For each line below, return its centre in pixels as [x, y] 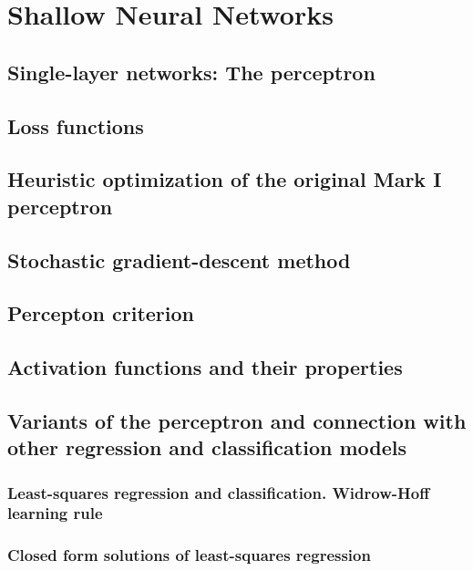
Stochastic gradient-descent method [179, 260]
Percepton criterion [101, 313]
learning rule [55, 513]
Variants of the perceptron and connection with [237, 420]
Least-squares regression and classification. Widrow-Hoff [219, 492]
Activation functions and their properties [205, 367]
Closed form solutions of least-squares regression [189, 555]
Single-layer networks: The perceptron [191, 72]
